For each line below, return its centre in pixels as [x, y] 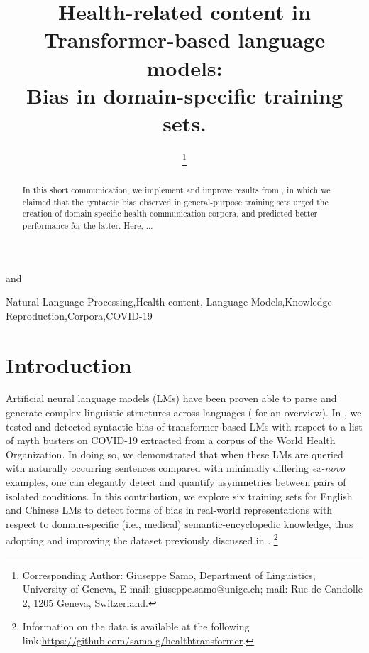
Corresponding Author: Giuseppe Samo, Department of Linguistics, [169, 574]
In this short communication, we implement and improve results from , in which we [176, 189]
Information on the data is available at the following [136, 626]
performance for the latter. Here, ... [88, 225]
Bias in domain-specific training [184, 95]
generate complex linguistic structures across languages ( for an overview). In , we [184, 412]
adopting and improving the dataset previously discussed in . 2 [142, 539]
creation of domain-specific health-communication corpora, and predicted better [170, 214]
